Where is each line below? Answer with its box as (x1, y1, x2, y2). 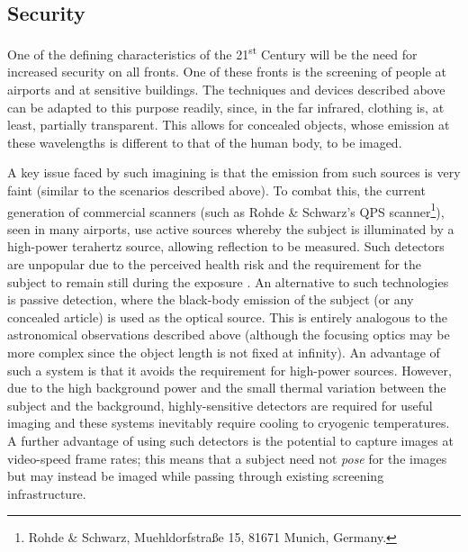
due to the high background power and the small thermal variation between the (7, 378, 446, 397)
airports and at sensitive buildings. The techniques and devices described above (7, 80, 445, 99)
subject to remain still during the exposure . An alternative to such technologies (7, 272, 449, 291)
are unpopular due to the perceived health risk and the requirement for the (7, 255, 422, 274)
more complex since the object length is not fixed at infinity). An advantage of (7, 343, 440, 362)
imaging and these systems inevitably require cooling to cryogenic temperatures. (7, 413, 450, 432)
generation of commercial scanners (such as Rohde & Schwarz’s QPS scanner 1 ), (7, 199, 445, 221)
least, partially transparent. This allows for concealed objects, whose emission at (7, 115, 450, 134)
